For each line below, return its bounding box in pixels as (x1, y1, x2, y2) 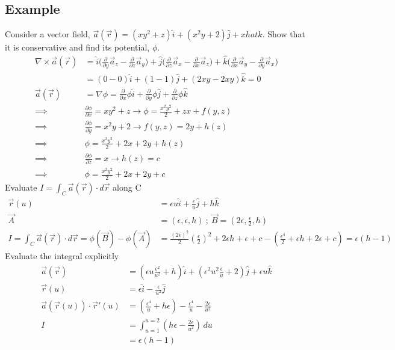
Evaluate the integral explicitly (5, 250, 119, 262)
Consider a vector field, (5, 28, 90, 40)
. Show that (262, 28, 305, 40)
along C (113, 181, 142, 194)
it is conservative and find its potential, (5, 41, 150, 54)
